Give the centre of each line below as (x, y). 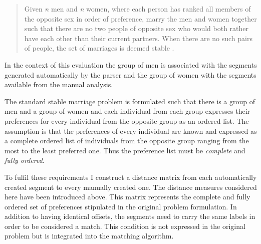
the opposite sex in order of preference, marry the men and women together (141, 18)
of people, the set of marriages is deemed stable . (99, 48)
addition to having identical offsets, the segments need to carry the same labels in (130, 216)
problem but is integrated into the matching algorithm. (89, 236)
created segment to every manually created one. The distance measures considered (131, 187)
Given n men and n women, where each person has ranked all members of (138, 9)
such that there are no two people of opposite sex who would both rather (137, 28)
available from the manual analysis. (59, 84)
